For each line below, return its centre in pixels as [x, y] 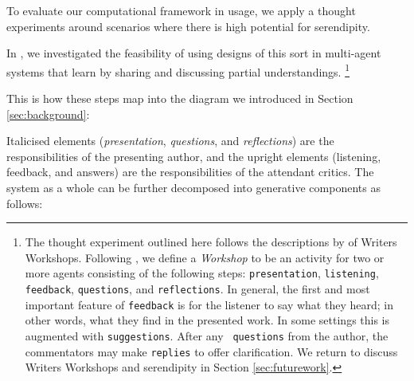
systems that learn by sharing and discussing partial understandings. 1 [178, 70]
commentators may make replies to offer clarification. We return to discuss [211, 351]
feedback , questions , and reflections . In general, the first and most [197, 289]
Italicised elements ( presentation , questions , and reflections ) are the [170, 141]
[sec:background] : [48, 114]
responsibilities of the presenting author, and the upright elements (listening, [194, 156]
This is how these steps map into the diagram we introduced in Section [180, 98]
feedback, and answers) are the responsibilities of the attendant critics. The [190, 172]
